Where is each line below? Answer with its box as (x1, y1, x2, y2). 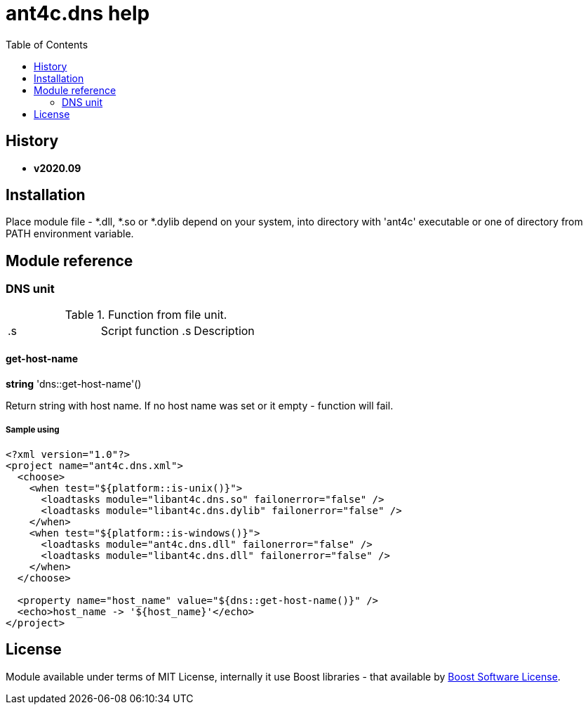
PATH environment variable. (6, 228, 134, 240)
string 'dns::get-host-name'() (6, 377, 142, 390)
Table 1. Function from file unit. (65, 307, 227, 322)
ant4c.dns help (6, 1, 150, 25)
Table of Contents (6, 38, 88, 51)
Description (194, 323, 255, 338)
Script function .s (100, 323, 192, 338)
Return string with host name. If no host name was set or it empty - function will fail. (6, 399, 394, 412)
